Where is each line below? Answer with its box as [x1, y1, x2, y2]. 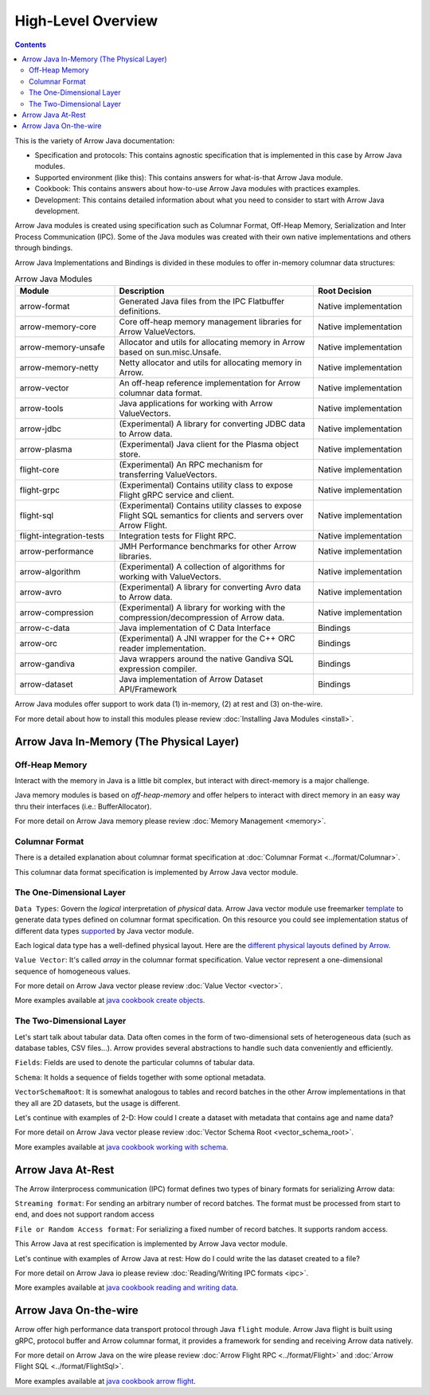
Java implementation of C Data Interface [119, 622, 271, 633]
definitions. [119, 306, 161, 317]
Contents [14, 40, 47, 49]
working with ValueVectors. [119, 571, 222, 582]
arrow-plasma [19, 444, 72, 455]
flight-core [19, 464, 60, 476]
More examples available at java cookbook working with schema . [14, 1142, 229, 1151]
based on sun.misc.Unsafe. [119, 347, 222, 358]
